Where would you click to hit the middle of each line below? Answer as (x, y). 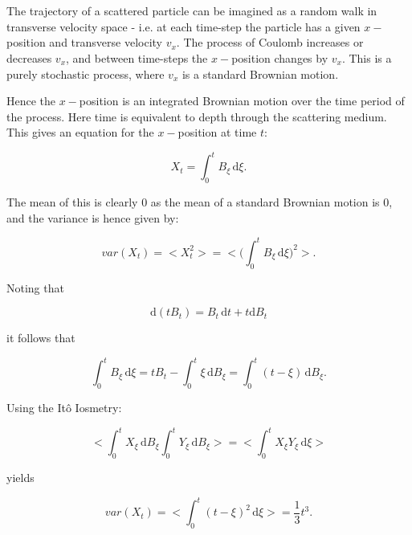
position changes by (280, 57)
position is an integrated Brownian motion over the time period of (242, 101)
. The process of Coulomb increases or (270, 42)
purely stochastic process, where (86, 74)
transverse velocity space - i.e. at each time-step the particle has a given (184, 26)
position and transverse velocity (84, 42)
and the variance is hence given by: (93, 217)
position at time (217, 132)
